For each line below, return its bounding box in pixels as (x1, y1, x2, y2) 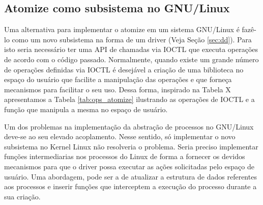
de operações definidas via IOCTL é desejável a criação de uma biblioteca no (4, 64, 244, 74)
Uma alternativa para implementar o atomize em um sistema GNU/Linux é (4, 24, 240, 35)
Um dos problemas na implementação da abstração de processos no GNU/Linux (4, 121, 254, 132)
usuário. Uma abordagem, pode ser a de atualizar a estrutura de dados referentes (4, 171, 257, 182)
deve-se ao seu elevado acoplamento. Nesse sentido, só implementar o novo (4, 131, 236, 142)
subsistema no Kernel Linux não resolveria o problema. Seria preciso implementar (4, 141, 258, 151)
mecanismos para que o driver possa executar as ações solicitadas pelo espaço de (4, 161, 254, 171)
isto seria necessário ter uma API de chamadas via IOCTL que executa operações (4, 44, 258, 55)
